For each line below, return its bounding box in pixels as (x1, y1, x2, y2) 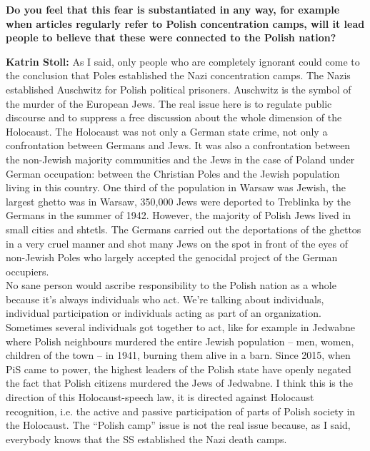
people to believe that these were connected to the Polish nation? (6, 30, 336, 45)
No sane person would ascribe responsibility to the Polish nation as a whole (6, 278, 336, 293)
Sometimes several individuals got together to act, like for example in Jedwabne (6, 320, 355, 335)
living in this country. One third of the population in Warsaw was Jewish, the (6, 180, 346, 195)
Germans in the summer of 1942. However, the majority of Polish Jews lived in (6, 208, 351, 223)
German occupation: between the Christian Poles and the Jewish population (6, 166, 340, 181)
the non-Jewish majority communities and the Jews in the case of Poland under (6, 151, 355, 166)
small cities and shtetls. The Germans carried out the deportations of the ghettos (6, 221, 361, 236)
